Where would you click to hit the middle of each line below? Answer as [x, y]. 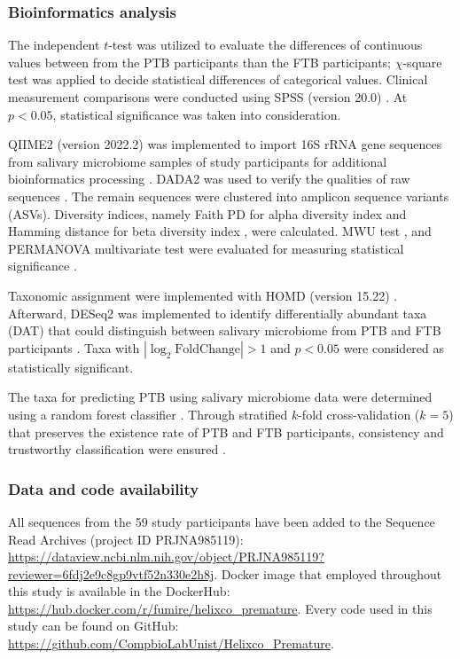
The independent [54, 45]
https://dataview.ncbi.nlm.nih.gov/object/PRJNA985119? [166, 557]
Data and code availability [104, 488]
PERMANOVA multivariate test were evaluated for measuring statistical [206, 248]
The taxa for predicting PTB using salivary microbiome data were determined [220, 397]
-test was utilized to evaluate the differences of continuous [265, 45]
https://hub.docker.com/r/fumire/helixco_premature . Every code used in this [220, 608]
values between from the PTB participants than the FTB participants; [200, 62]
